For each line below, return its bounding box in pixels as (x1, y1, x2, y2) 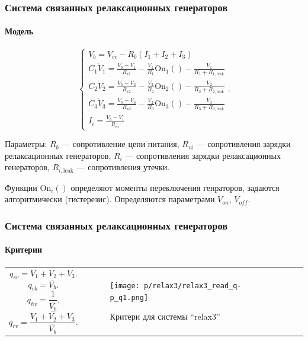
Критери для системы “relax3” (110, 310, 220, 323)
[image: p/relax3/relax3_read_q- (110, 282, 242, 291)
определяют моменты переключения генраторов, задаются (70, 181, 280, 193)
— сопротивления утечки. (76, 161, 170, 173)
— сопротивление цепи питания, (62, 138, 179, 150)
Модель (5, 25, 34, 37)
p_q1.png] (110, 293, 149, 302)
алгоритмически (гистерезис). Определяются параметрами (5, 193, 215, 205)
